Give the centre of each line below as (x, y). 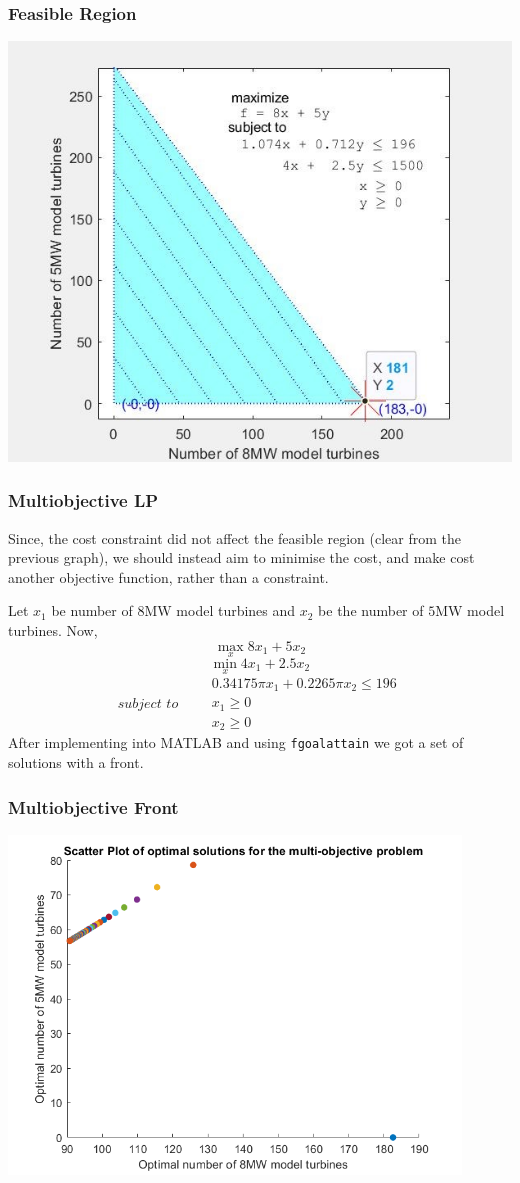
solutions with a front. (76, 762)
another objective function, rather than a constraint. (168, 576)
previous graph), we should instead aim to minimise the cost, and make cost (241, 557)
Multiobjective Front (93, 806)
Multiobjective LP (83, 500)
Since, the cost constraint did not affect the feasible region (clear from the (235, 537)
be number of (92, 610)
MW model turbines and (220, 610)
